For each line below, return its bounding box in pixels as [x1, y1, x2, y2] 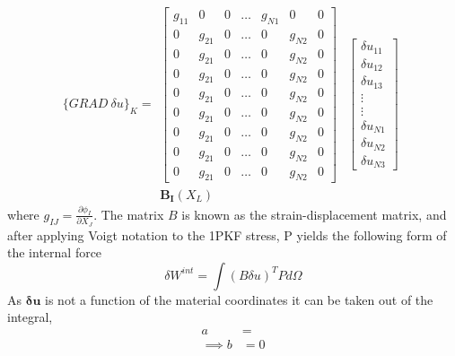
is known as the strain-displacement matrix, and [181, 204, 447, 223]
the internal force [7, 243, 102, 262]
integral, [7, 308, 53, 326]
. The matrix [93, 204, 164, 223]
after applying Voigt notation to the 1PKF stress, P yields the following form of [7, 225, 447, 244]
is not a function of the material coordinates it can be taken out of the [45, 290, 433, 308]
